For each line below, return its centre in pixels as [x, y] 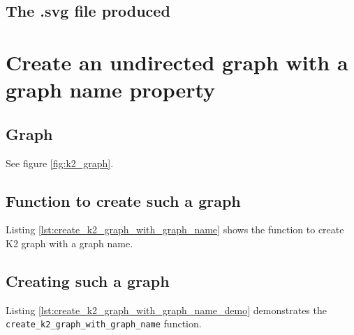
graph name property [111, 89]
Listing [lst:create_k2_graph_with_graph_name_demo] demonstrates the [166, 310]
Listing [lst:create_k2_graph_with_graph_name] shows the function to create [175, 229]
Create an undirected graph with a [177, 62]
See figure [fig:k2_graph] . [60, 163]
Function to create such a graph [123, 200]
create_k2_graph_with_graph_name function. [104, 324]
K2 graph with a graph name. [69, 243]
